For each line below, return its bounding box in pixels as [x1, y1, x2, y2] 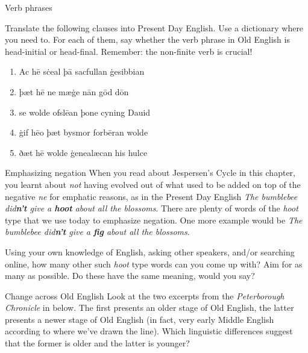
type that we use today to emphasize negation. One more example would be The [5, 213, 303, 226]
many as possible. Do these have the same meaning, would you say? [5, 269, 255, 282]
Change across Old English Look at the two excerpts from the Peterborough [5, 289, 284, 302]
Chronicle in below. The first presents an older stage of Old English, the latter [5, 301, 294, 314]
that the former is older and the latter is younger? [5, 337, 190, 349]
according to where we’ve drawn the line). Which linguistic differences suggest [5, 325, 293, 337]
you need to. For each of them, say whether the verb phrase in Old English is [5, 33, 290, 46]
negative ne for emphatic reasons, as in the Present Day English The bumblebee [5, 190, 298, 202]
